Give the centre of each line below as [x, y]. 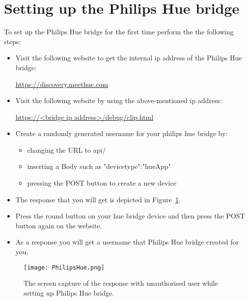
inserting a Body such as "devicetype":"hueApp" [99, 166]
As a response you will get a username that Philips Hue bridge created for [127, 242]
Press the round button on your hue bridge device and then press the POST [130, 216]
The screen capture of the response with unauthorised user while [121, 283]
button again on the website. [59, 225]
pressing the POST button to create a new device [102, 183]
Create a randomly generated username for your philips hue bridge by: [122, 133]
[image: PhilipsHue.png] [64, 267]
